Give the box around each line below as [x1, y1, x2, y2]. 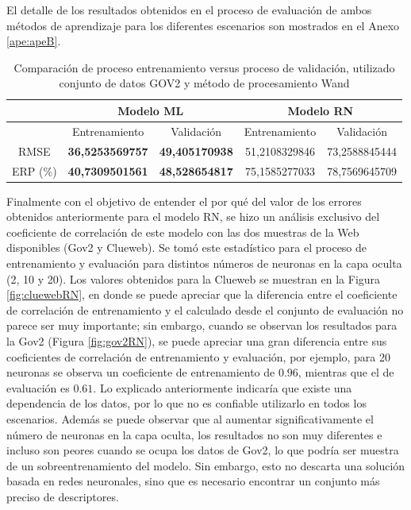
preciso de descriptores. [6, 488, 119, 504]
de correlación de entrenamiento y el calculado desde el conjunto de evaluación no [6, 301, 404, 318]
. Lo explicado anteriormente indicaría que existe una [93, 379, 352, 396]
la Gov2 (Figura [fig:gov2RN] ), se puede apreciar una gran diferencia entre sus [6, 332, 387, 349]
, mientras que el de [298, 364, 394, 381]
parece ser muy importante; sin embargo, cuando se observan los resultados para [6, 317, 398, 334]
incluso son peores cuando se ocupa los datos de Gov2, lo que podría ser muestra [6, 442, 399, 458]
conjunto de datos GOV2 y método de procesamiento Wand [59, 75, 350, 91]
